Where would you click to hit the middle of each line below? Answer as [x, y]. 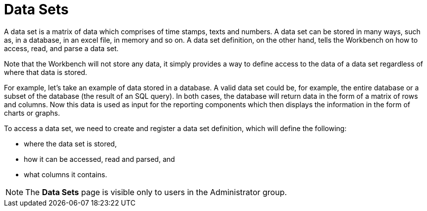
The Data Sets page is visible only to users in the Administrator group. [156, 192]
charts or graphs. [32, 113]
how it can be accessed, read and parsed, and [100, 159]
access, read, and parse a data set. [61, 48]
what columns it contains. [66, 174]
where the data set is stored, [70, 143]
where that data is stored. [46, 72]
